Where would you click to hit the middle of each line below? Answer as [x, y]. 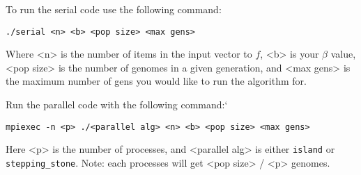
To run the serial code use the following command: [114, 9]
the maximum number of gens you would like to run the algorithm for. [156, 81]
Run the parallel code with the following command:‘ [117, 105]
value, [343, 54]
